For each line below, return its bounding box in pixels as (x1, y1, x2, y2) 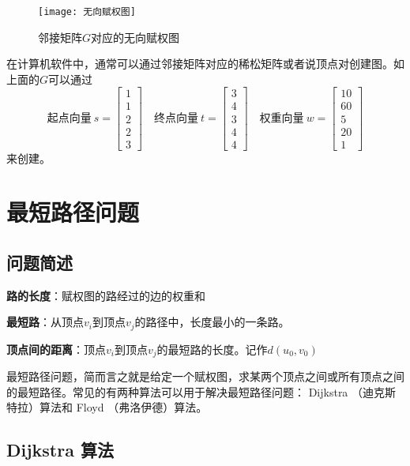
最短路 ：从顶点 (6, 314, 84, 330)
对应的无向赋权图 (91, 28, 180, 45)
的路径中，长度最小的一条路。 (134, 314, 290, 330)
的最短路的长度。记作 (156, 340, 268, 357)
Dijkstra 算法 (6, 438, 114, 462)
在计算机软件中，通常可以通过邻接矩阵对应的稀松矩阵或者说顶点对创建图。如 (6, 55, 404, 72)
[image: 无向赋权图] (38, 6, 136, 17)
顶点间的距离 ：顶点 (6, 340, 106, 357)
